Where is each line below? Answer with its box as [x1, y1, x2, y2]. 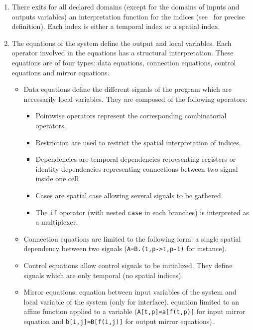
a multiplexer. [35, 217, 78, 227]
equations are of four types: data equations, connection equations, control [11, 57, 236, 67]
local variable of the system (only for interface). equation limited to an [23, 296, 239, 307]
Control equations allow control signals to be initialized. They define [23, 260, 233, 270]
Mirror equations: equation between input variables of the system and [23, 287, 237, 297]
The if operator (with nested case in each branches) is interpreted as [35, 207, 249, 217]
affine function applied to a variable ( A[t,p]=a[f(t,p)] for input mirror [23, 306, 246, 317]
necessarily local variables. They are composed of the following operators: [23, 93, 248, 104]
